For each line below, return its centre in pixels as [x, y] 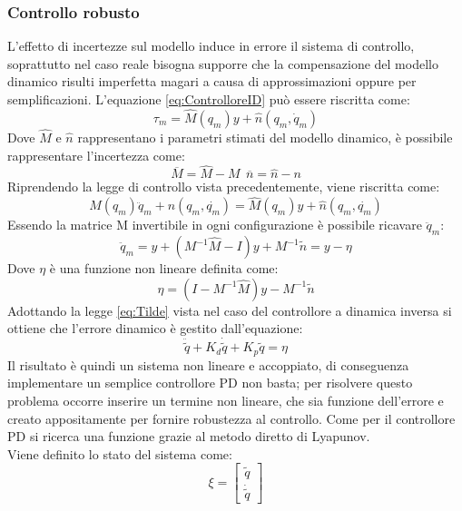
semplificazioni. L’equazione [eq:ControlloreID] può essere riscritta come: [209, 99]
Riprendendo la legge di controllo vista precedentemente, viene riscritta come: [224, 187]
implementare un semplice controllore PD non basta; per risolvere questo [210, 383]
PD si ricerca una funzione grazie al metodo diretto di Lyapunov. [189, 436]
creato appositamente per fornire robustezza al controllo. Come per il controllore [231, 418]
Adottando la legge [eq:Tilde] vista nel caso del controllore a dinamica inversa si [230, 310]
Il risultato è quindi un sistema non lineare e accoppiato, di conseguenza [208, 364]
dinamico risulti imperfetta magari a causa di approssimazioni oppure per [212, 81]
